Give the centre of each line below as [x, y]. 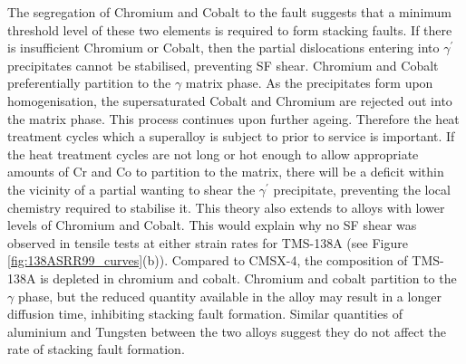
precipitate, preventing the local [362, 189]
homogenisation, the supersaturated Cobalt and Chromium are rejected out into [230, 100]
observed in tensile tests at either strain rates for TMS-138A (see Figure [208, 242]
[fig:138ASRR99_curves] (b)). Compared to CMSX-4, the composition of [208, 260]
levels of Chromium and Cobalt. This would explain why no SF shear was [212, 225]
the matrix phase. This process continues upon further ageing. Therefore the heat [233, 118]
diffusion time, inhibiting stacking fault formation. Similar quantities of [205, 314]
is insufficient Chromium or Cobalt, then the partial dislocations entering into [223, 48]
